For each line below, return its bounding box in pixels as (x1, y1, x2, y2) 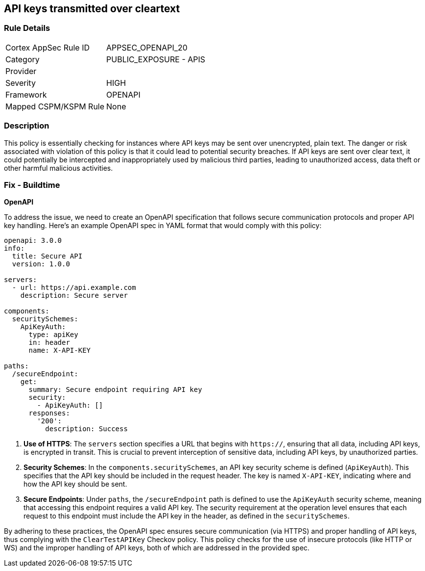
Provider (5, 66, 37, 76)
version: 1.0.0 (12, 260, 70, 268)
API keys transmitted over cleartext (4, 2, 180, 15)
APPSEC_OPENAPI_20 (106, 42, 188, 52)
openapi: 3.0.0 (4, 236, 62, 245)
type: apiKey (28, 331, 78, 339)
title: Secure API (12, 252, 83, 260)
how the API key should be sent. (24, 480, 127, 489)
